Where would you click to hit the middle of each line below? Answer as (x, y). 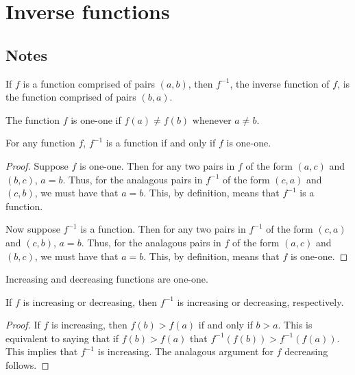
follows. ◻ (27, 365)
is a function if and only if (161, 143)
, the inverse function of (280, 83)
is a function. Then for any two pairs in (163, 229)
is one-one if (96, 119)
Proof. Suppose (37, 165)
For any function (40, 143)
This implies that (42, 351)
